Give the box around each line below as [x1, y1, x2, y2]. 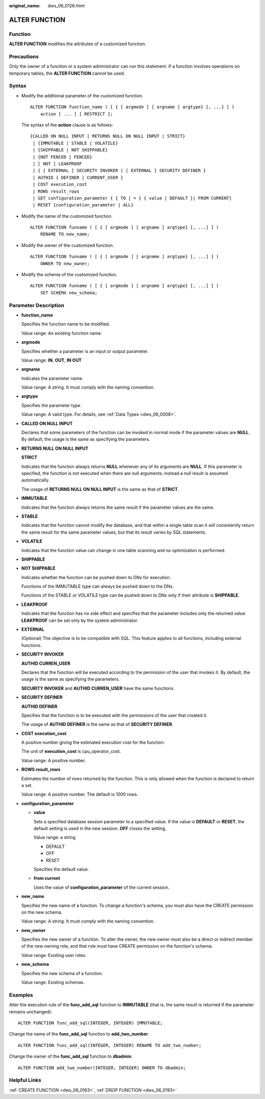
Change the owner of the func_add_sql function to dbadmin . [9, 1053, 133, 1059]
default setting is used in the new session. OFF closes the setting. [33, 826, 167, 831]
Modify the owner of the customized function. [21, 242, 114, 248]
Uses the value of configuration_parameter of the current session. [33, 884, 170, 890]
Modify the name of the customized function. [21, 213, 113, 219]
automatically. [21, 477, 50, 483]
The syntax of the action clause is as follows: [21, 122, 113, 128]
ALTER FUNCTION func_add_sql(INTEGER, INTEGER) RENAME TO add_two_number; [18, 1042, 202, 1048]
